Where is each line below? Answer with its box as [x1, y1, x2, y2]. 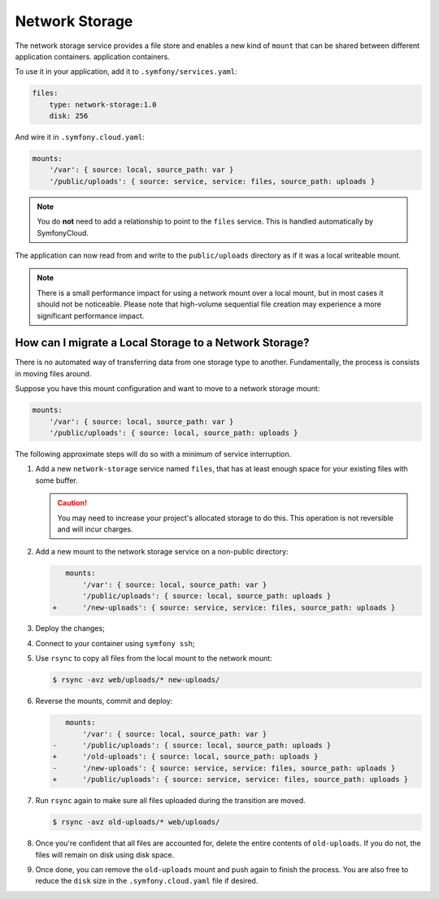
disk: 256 [49, 111, 89, 121]
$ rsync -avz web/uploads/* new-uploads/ [52, 675, 220, 684]
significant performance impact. [37, 311, 145, 320]
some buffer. [35, 476, 78, 485]
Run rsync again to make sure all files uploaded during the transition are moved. [35, 796, 306, 806]
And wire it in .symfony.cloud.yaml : [15, 132, 146, 142]
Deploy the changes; [35, 623, 105, 633]
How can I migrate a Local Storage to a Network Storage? [15, 336, 310, 350]
